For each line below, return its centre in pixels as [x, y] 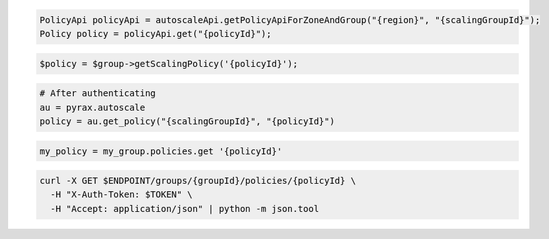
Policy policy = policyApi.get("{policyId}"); [155, 33]
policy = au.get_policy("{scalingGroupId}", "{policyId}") [187, 121]
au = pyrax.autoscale [92, 107]
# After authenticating [98, 93]
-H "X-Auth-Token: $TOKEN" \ [122, 194]
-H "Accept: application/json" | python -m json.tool [185, 208]
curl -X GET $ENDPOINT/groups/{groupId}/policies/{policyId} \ [198, 181]
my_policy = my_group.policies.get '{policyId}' [161, 151]
